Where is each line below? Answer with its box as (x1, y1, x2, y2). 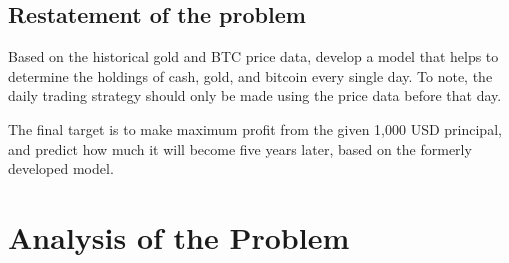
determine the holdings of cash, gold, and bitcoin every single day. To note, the (8, 65, 493, 86)
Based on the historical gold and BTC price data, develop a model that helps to (8, 46, 499, 67)
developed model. (8, 158, 114, 179)
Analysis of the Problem (8, 216, 350, 257)
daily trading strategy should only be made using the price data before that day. (8, 85, 502, 106)
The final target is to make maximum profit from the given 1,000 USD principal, (8, 118, 502, 139)
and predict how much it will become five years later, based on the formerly (8, 138, 472, 159)
